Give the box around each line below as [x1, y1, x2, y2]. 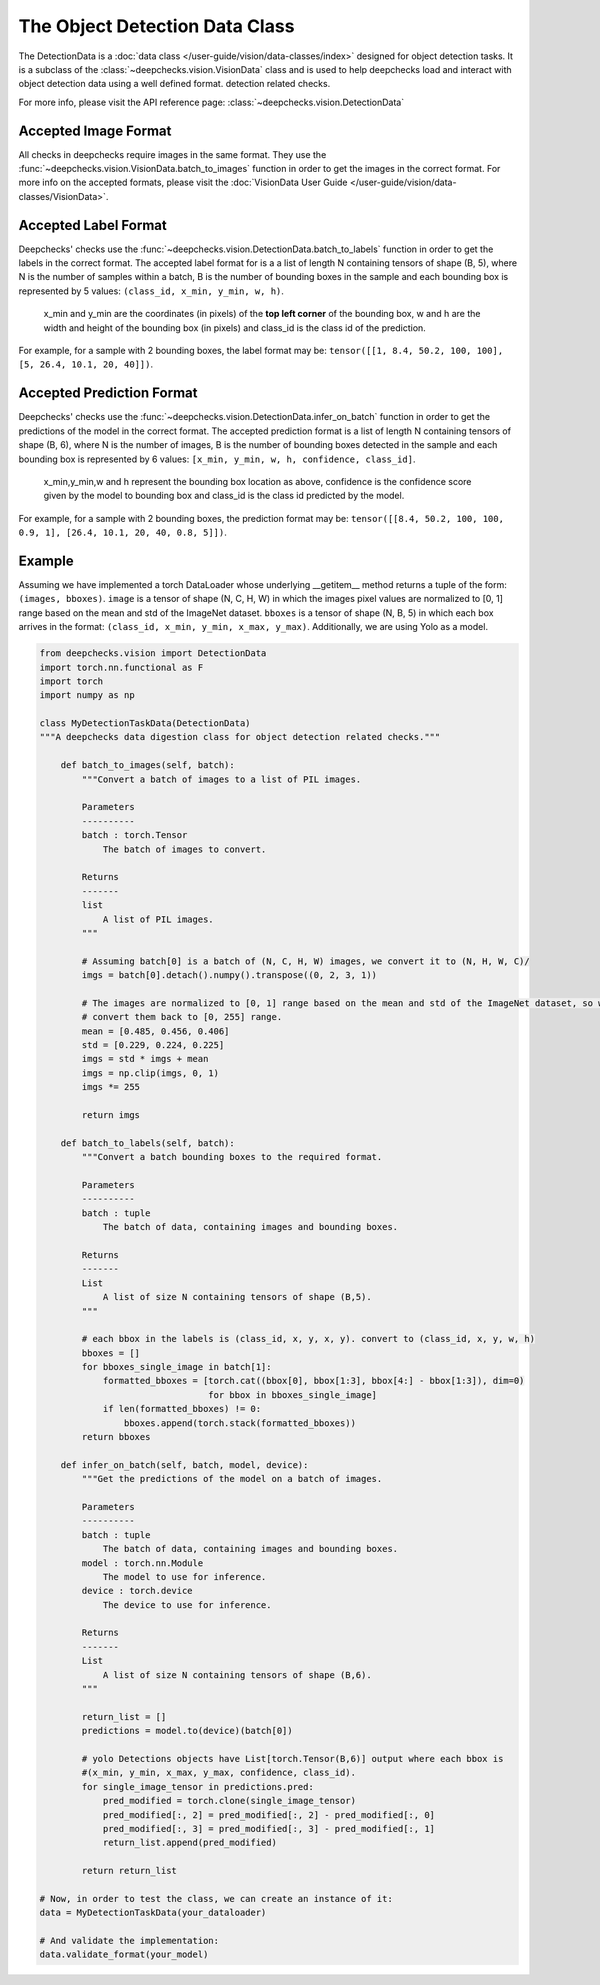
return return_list [81, 1865, 177, 1877]
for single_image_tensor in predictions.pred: [81, 1781, 314, 1792]
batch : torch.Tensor [81, 830, 188, 841]
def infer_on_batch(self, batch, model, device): [60, 1459, 309, 1470]
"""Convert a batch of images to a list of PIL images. [81, 773, 362, 785]
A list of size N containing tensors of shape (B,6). [102, 1669, 372, 1680]
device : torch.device [81, 1585, 194, 1597]
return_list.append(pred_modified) [102, 1837, 277, 1849]
